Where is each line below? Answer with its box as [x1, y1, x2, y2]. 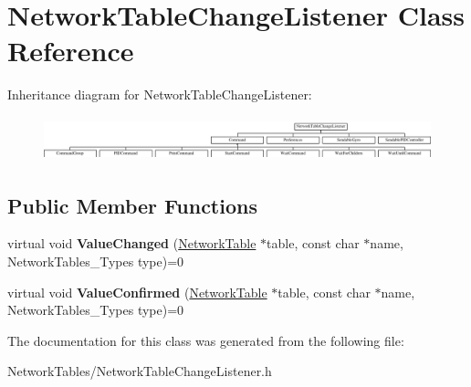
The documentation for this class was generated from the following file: [7, 330, 404, 350]
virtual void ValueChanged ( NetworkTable [7, 234, 256, 253]
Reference [7, 32, 134, 69]
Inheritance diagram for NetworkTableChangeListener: [7, 85, 312, 104]
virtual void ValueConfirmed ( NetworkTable [7, 282, 267, 301]
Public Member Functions [7, 191, 257, 219]
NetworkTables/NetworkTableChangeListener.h [7, 361, 272, 381]
